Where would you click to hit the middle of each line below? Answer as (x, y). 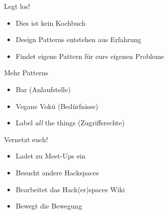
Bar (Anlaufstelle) (43, 89)
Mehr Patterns (26, 73)
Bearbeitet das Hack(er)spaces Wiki (70, 189)
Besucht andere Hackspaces (57, 172)
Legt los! (17, 6)
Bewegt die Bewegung (49, 206)
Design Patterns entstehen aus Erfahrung (79, 39)
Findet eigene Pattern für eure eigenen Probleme (90, 56)
